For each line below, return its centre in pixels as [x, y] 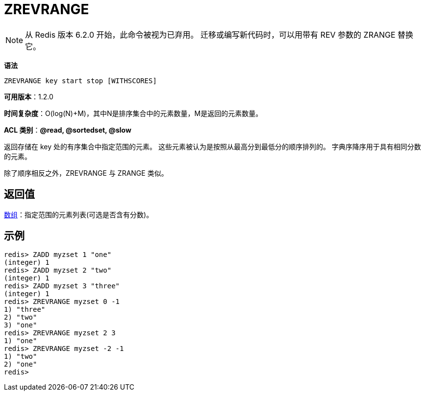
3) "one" [21, 325]
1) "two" [21, 357]
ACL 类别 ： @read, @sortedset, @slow [68, 130]
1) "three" [25, 310]
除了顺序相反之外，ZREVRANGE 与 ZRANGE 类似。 [86, 173]
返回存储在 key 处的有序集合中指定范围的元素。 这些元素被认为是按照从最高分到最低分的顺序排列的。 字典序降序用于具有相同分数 [212, 146]
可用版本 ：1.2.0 [29, 96]
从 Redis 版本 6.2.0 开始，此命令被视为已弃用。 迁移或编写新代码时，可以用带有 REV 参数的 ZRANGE [210, 35]
